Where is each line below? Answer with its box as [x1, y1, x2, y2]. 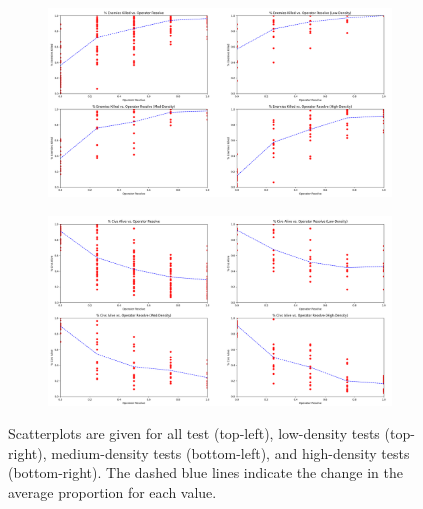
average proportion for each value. [8, 481, 217, 502]
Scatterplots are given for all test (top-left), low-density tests [8, 423, 380, 444]
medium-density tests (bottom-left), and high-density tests [51, 442, 410, 463]
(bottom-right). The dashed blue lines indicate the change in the [8, 462, 403, 483]
